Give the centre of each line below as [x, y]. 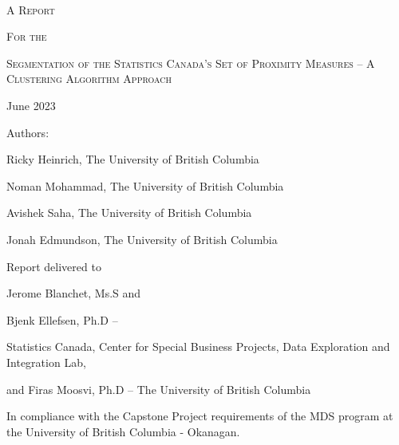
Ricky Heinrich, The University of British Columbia [133, 159]
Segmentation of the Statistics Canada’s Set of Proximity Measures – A [191, 63]
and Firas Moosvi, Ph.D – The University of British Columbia [159, 389]
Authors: [28, 132]
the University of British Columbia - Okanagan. [123, 431]
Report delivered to [54, 266]
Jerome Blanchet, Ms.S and [74, 293]
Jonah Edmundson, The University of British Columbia [142, 239]
